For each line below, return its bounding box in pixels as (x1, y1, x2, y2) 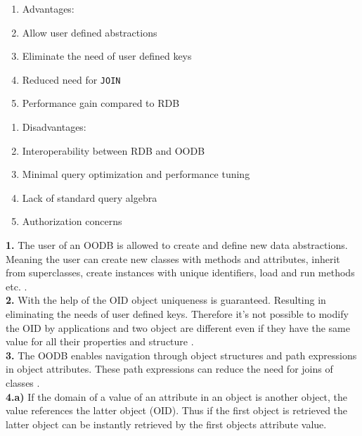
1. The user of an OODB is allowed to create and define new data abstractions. (6, 238, 348, 252)
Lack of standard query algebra (22, 190, 157, 205)
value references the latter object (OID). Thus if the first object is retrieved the (6, 403, 348, 418)
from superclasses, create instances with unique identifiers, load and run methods (6, 265, 355, 280)
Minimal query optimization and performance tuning (22, 167, 250, 181)
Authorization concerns (22, 214, 122, 229)
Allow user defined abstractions (22, 25, 157, 39)
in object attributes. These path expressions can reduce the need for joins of (6, 361, 333, 376)
